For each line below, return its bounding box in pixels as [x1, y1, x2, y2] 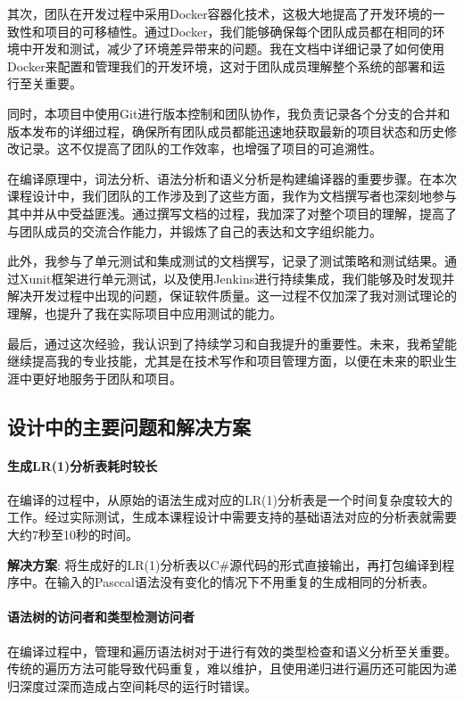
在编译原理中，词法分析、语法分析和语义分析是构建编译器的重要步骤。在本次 [7, 169, 457, 187]
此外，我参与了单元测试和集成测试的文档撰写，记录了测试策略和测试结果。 [7, 252, 444, 270]
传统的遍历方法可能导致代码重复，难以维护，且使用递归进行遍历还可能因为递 [7, 659, 457, 678]
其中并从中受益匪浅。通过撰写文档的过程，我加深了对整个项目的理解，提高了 [7, 203, 457, 222]
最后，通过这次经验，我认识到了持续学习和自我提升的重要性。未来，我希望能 [7, 334, 457, 352]
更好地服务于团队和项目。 [31, 368, 182, 387]
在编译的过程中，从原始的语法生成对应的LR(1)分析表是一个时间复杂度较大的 [7, 490, 452, 508]
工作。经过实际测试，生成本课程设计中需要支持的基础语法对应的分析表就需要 [7, 507, 457, 526]
